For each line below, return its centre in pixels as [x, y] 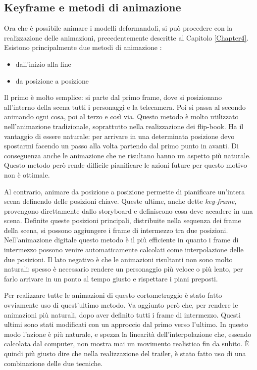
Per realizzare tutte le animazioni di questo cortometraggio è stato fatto [113, 295]
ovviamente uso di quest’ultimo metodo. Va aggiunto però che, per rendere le [121, 305]
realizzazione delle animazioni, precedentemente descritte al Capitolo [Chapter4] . [126, 37]
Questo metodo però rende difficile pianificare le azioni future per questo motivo [126, 165]
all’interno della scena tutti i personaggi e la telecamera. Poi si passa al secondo [125, 107]
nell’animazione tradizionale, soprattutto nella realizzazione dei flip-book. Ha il [124, 126]
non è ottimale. [27, 174]
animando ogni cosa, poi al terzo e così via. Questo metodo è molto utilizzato [121, 116]
